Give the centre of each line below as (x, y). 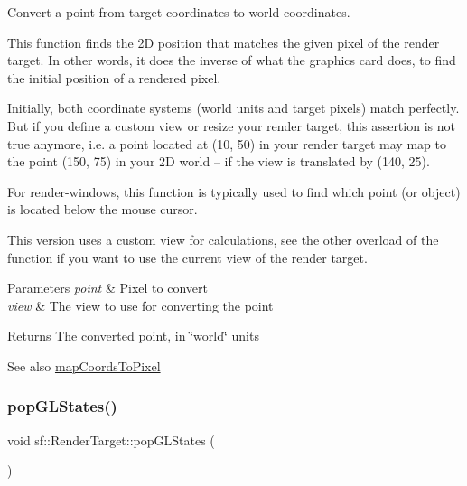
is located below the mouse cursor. (103, 209)
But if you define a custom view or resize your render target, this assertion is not (231, 125)
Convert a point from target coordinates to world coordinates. (179, 12)
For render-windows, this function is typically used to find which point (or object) (234, 191)
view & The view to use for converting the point (140, 305)
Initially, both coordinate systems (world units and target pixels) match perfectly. (233, 108)
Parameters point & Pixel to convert (107, 288)
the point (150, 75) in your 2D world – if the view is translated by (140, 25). (219, 161)
